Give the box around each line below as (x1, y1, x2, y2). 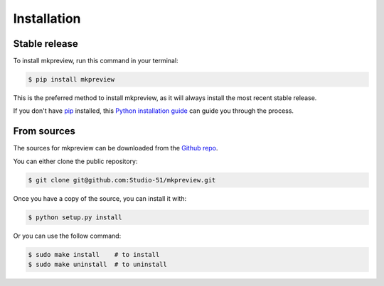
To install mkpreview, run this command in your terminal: (13, 57, 178, 65)
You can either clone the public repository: (13, 157, 138, 165)
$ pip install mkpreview (28, 75, 115, 84)
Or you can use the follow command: (13, 231, 122, 240)
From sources (13, 125, 76, 138)
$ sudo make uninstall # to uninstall (28, 260, 167, 269)
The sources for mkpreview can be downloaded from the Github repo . (13, 144, 218, 153)
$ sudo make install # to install (28, 251, 160, 258)
